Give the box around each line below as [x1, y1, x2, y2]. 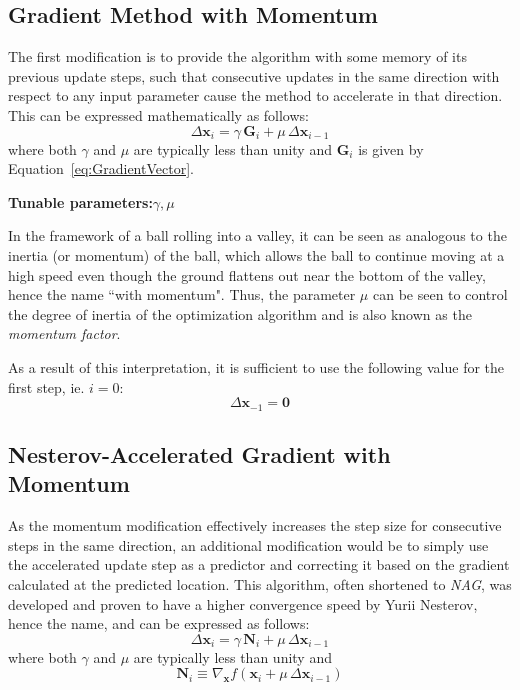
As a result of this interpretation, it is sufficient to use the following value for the [8, 356, 505, 377]
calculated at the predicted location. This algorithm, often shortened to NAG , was [8, 573, 512, 594]
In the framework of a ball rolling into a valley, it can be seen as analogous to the [8, 225, 507, 246]
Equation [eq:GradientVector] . [8, 158, 194, 179]
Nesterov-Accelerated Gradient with [8, 438, 391, 469]
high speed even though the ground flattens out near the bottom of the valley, [8, 264, 486, 285]
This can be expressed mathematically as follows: [8, 104, 309, 125]
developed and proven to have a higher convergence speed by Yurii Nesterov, [8, 593, 478, 614]
